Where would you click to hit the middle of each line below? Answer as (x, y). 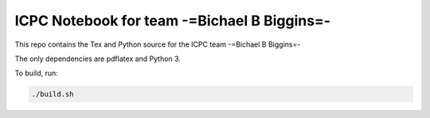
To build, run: (37, 73)
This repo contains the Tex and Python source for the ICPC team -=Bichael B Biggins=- (158, 44)
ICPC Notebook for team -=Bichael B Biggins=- (172, 21)
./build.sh (53, 94)
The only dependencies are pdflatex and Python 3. (98, 59)
